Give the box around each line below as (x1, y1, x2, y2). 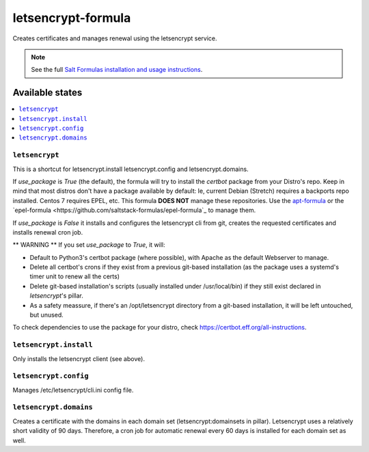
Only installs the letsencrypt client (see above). (12, 354, 145, 362)
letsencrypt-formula (12, 10, 131, 25)
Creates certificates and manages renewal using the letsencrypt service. (12, 34, 218, 42)
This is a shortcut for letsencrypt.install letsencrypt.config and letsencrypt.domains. (12, 165, 249, 173)
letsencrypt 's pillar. (29, 291, 83, 300)
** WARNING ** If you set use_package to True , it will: (12, 241, 165, 249)
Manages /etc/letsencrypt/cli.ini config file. (12, 386, 134, 394)
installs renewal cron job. (12, 228, 83, 236)
